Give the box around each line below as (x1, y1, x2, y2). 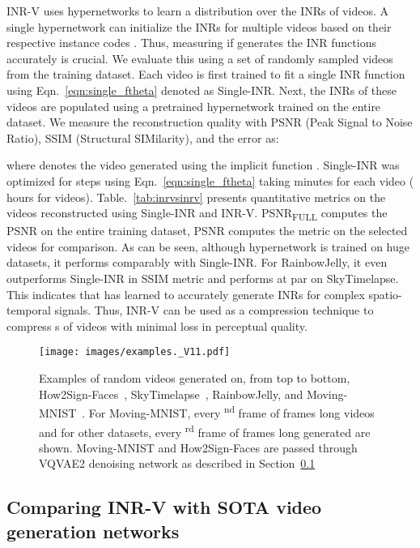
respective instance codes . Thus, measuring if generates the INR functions (6, 34, 376, 51)
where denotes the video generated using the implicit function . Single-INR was (6, 156, 400, 173)
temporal (6, 302, 51, 319)
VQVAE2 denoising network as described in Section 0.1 (39, 455, 316, 472)
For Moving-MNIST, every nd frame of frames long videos (88, 402, 375, 421)
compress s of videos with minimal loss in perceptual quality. (6, 317, 308, 334)
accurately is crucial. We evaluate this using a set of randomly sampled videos (6, 49, 393, 66)
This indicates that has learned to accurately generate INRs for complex (6, 285, 365, 302)
